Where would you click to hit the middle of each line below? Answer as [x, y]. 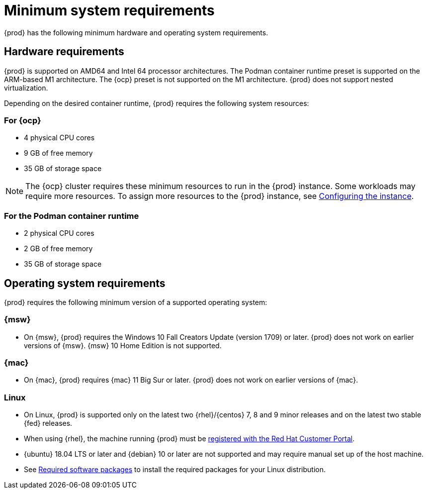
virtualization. [26, 88]
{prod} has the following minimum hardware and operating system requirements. [136, 32]
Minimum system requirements [109, 10]
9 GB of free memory [58, 153]
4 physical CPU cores [59, 138]
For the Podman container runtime [72, 216]
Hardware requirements [64, 52]
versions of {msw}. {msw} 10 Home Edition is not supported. [123, 345]
